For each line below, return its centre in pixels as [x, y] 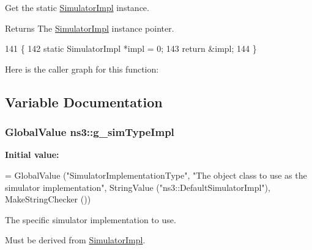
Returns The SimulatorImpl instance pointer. [90, 28]
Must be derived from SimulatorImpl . [75, 240]
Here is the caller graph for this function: [82, 69]
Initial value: [32, 155]
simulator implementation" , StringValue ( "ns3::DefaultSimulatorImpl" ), [138, 187]
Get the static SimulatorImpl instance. [77, 7]
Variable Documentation [84, 102]
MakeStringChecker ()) [48, 199]
